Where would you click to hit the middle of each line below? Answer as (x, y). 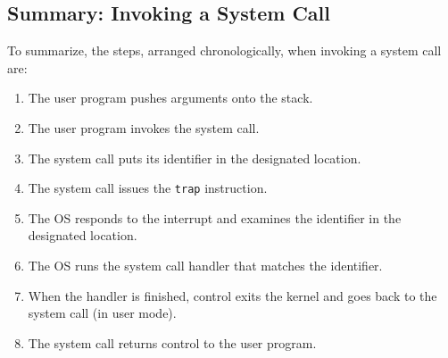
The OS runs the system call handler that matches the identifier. (205, 266)
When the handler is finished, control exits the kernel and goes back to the (232, 295)
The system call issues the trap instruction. (148, 188)
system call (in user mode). (102, 313)
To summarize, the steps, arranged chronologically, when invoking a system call (224, 50)
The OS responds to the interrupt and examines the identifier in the (215, 217)
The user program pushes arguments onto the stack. (170, 98)
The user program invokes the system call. (144, 127)
